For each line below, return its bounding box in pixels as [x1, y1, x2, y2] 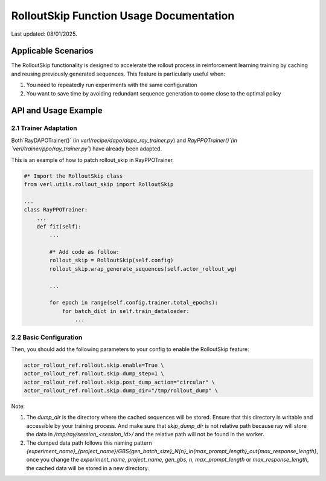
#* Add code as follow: [49, 248, 120, 256]
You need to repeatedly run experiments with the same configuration [26, 82, 197, 89]
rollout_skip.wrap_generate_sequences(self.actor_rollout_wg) [49, 265, 238, 272]
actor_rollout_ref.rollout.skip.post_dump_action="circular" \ [24, 378, 216, 386]
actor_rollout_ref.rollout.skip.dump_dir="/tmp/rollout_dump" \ [24, 387, 219, 394]
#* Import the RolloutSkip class [24, 172, 123, 179]
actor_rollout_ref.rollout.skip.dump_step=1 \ [24, 370, 164, 377]
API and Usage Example [11, 106, 103, 116]
